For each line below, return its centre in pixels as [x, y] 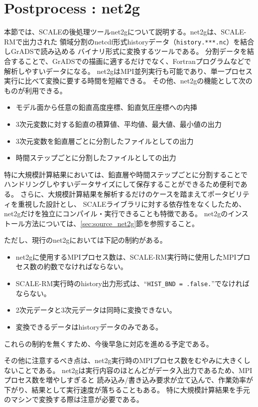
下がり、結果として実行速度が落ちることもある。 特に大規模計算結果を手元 [127, 389]
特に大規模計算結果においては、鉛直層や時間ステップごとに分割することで [126, 174]
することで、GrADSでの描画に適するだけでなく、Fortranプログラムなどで [131, 61]
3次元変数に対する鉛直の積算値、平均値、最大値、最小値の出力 [119, 124]
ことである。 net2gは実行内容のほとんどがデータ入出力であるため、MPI [135, 370]
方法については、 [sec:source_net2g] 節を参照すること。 [112, 223]
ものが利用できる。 [35, 90]
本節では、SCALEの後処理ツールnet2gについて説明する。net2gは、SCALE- [125, 32]
